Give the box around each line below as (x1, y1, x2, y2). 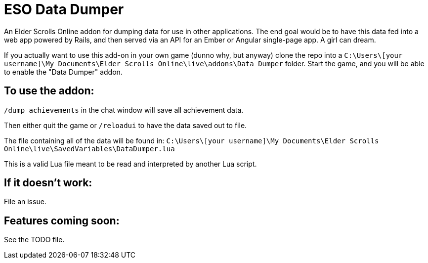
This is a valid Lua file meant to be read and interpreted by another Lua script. (4, 159, 257, 168)
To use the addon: (4, 85, 94, 97)
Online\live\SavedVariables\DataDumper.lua (4, 144, 175, 153)
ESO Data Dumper (4, 1, 124, 18)
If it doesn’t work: (4, 176, 92, 189)
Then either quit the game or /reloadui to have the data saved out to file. (4, 121, 247, 130)
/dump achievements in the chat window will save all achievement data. (4, 105, 244, 114)
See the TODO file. (4, 235, 65, 244)
